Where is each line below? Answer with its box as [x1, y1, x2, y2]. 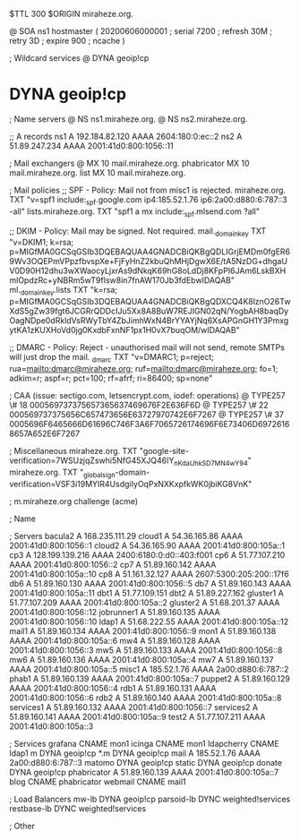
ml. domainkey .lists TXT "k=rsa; [9, 285, 118, 297]
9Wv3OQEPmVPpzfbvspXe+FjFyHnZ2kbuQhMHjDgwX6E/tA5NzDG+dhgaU [9, 256, 288, 267]
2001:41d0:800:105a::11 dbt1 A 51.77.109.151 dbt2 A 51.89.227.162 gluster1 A [9, 587, 284, 598]
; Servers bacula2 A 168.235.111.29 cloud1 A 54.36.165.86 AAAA [9, 530, 244, 541]
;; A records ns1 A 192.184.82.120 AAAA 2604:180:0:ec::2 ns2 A [9, 131, 243, 141]
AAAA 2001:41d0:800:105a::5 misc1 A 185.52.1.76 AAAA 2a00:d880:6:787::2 [9, 664, 289, 674]
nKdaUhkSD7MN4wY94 [174, 459, 248, 467]
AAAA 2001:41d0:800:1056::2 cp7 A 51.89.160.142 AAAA [9, 559, 217, 570]
